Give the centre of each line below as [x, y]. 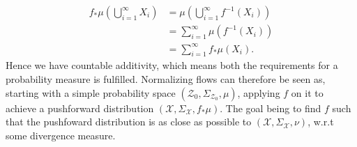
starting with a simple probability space [91, 92]
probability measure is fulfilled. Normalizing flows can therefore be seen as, [166, 78]
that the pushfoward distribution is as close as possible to [129, 122]
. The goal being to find [271, 108]
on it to [307, 92]
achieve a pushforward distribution [80, 108]
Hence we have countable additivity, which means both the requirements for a [172, 65]
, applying [259, 92]
